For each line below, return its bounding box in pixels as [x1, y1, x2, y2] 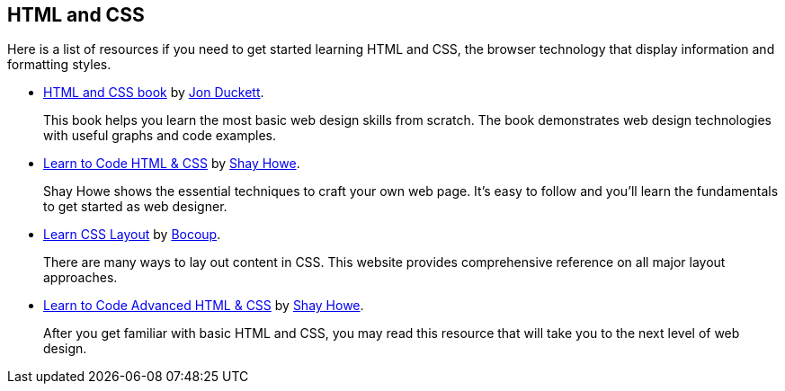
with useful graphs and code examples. [43, 128, 277, 144]
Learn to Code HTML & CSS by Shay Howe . [43, 156, 300, 172]
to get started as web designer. [43, 199, 227, 215]
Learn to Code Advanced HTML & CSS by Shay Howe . [43, 298, 364, 314]
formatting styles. [7, 57, 112, 73]
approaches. [43, 270, 118, 286]
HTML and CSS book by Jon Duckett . [43, 84, 264, 101]
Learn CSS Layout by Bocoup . [43, 227, 221, 243]
